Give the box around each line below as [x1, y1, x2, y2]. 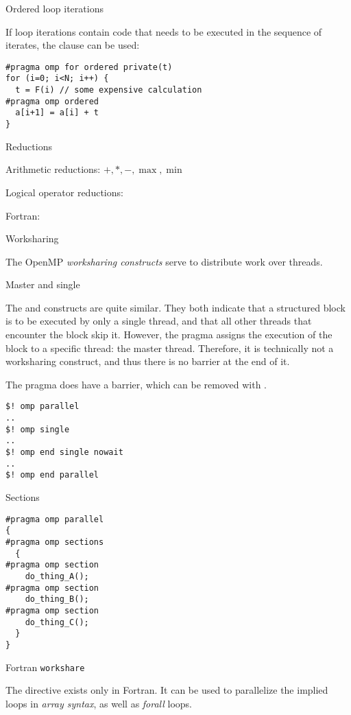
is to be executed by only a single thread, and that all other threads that [5, 314, 312, 328]
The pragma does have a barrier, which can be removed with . [5, 377, 267, 391]
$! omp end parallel [5, 470, 99, 480]
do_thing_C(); [25, 617, 89, 627]
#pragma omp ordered [5, 96, 99, 106]
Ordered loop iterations [5, 1, 104, 15]
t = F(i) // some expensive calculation [15, 85, 202, 95]
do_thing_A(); [25, 571, 89, 581]
